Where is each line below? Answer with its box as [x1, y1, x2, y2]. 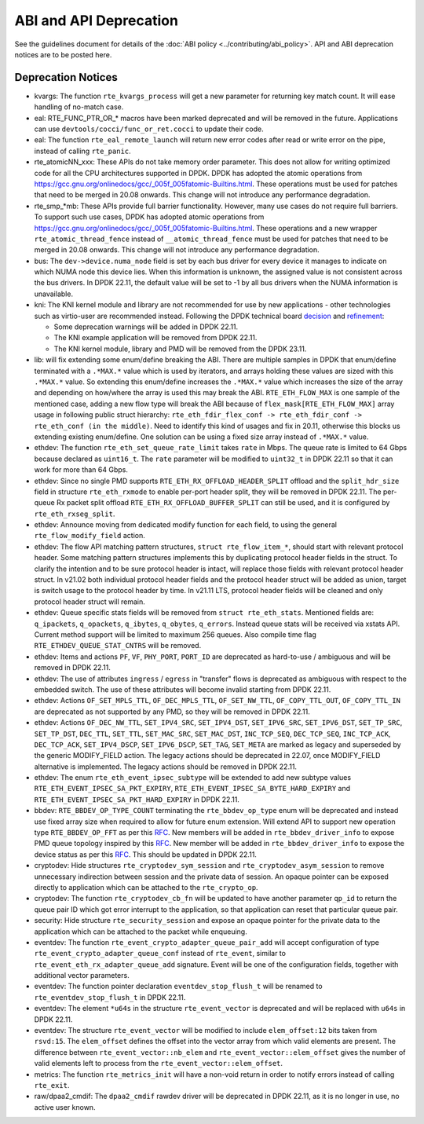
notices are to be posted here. [14, 49, 112, 59]
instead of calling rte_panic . [34, 146, 131, 156]
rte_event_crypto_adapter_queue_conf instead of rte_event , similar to [34, 949, 287, 958]
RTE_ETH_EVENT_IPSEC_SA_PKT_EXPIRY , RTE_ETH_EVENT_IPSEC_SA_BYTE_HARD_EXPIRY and [34, 784, 351, 793]
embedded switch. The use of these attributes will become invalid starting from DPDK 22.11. [34, 684, 331, 694]
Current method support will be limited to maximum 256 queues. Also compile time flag [34, 629, 317, 639]
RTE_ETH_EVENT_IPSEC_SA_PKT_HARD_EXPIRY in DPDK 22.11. [34, 794, 239, 804]
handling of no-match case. [34, 102, 124, 112]
